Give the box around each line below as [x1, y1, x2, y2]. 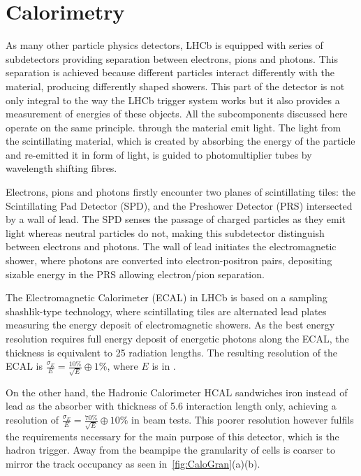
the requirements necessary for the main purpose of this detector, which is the [6, 428, 339, 443]
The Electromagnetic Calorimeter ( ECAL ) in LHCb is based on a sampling [6, 290, 327, 305]
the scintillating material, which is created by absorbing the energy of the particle [6, 134, 355, 148]
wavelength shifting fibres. [6, 161, 117, 175]
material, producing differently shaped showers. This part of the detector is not [6, 78, 345, 93]
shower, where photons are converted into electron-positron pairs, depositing [6, 253, 332, 268]
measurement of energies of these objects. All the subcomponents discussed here [6, 106, 348, 121]
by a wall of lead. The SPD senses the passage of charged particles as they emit [6, 212, 346, 226]
